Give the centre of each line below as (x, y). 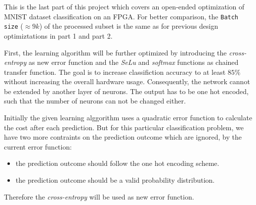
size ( (14, 26)
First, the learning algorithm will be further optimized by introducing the (115, 52)
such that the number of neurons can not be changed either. (95, 101)
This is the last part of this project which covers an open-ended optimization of (124, 6)
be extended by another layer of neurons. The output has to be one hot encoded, (126, 91)
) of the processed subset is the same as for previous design (129, 26)
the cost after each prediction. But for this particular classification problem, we (124, 127)
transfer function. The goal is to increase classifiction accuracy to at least (115, 72)
